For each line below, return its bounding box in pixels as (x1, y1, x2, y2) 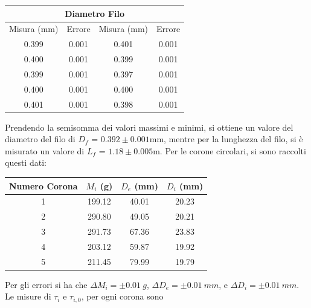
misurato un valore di (5, 144, 85, 157)
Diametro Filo (65, 7, 125, 19)
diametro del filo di (5, 133, 75, 145)
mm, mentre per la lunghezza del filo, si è (149, 133, 303, 145)
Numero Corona (9, 179, 78, 192)
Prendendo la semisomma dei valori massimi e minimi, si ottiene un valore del (5, 120, 293, 133)
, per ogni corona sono (81, 290, 164, 303)
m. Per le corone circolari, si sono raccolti (153, 144, 306, 157)
